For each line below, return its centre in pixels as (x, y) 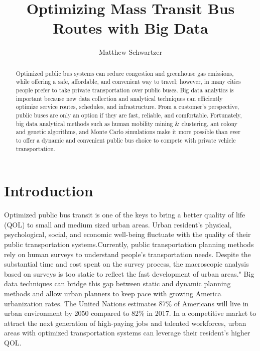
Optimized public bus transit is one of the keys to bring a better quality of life (125, 215)
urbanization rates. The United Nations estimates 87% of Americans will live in (126, 303)
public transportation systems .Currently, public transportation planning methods (129, 244)
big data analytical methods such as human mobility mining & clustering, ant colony (127, 123)
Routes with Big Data (131, 28)
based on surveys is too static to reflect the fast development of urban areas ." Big (129, 273)
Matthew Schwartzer (131, 52)
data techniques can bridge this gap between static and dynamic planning (117, 283)
